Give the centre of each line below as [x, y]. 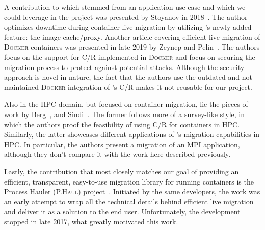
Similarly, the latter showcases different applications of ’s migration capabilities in [132, 134]
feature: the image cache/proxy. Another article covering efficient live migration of [132, 37]
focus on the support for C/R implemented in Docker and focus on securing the [130, 56]
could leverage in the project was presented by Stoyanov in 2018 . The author [126, 17]
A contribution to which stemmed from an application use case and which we [125, 7]
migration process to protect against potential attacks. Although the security [124, 67]
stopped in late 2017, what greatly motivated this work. [91, 221]
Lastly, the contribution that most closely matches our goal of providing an [122, 171]
